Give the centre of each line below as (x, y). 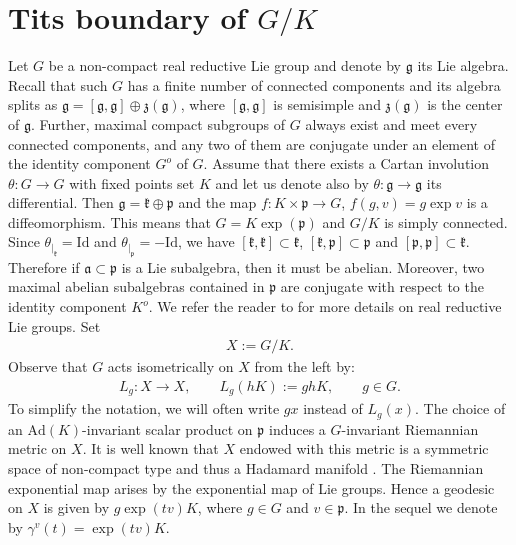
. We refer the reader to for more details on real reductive (325, 306)
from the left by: (304, 366)
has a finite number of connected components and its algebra (314, 84)
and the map (217, 202)
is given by (76, 507)
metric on (37, 448)
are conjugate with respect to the (382, 286)
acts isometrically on (170, 366)
